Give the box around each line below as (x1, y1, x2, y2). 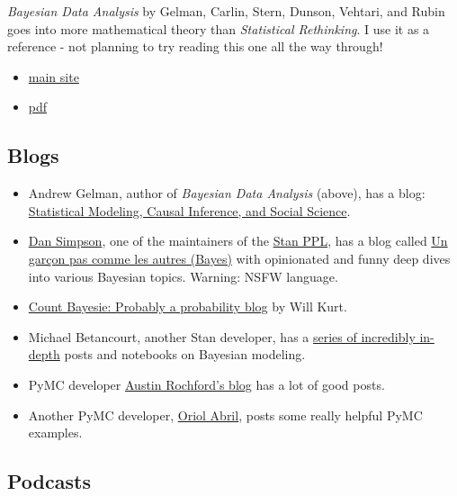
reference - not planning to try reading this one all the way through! (7, 37, 383, 56)
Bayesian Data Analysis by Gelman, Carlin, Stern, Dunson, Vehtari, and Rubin (7, 2, 445, 20)
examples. (28, 423, 83, 442)
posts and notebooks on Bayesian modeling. (64, 345, 306, 364)
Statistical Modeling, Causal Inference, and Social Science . (28, 201, 351, 220)
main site (28, 67, 79, 86)
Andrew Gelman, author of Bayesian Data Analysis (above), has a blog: (28, 184, 426, 203)
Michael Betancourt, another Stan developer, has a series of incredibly (28, 327, 416, 346)
